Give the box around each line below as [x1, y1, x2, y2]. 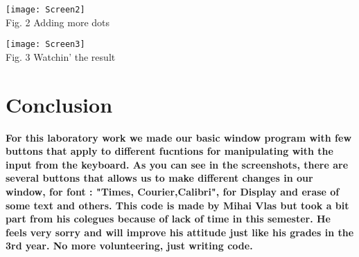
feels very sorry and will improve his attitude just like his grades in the [6, 225, 354, 239]
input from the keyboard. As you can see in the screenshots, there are [6, 157, 349, 171]
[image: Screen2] [6, 5, 85, 15]
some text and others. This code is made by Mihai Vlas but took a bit [6, 198, 349, 212]
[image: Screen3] [6, 39, 85, 50]
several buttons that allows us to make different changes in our [6, 171, 313, 185]
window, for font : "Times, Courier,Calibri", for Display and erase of [6, 184, 340, 198]
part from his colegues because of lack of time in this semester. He [6, 211, 331, 226]
